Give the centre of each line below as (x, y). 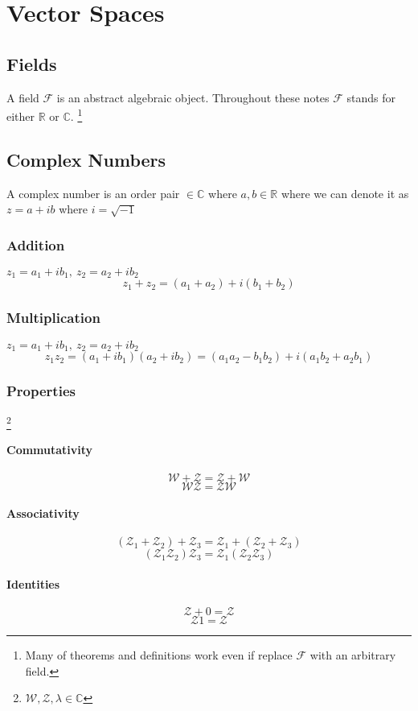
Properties (41, 391)
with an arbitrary (353, 655)
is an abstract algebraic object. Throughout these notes (193, 97)
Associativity (43, 513)
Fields (32, 63)
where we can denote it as (345, 193)
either (21, 116)
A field (23, 97)
